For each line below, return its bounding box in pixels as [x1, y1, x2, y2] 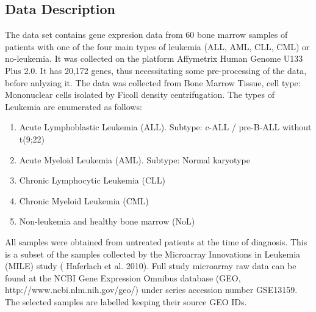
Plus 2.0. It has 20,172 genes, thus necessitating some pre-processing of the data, [5, 64, 307, 76]
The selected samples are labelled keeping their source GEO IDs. [5, 295, 247, 308]
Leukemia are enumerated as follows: [5, 100, 142, 113]
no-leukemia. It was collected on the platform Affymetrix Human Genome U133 [5, 52, 303, 65]
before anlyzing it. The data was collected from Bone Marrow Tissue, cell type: [5, 76, 301, 89]
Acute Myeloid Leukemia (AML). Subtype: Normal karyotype [19, 153, 250, 166]
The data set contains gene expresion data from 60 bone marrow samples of [5, 28, 288, 41]
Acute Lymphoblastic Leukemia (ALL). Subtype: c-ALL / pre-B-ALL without [19, 121, 312, 133]
